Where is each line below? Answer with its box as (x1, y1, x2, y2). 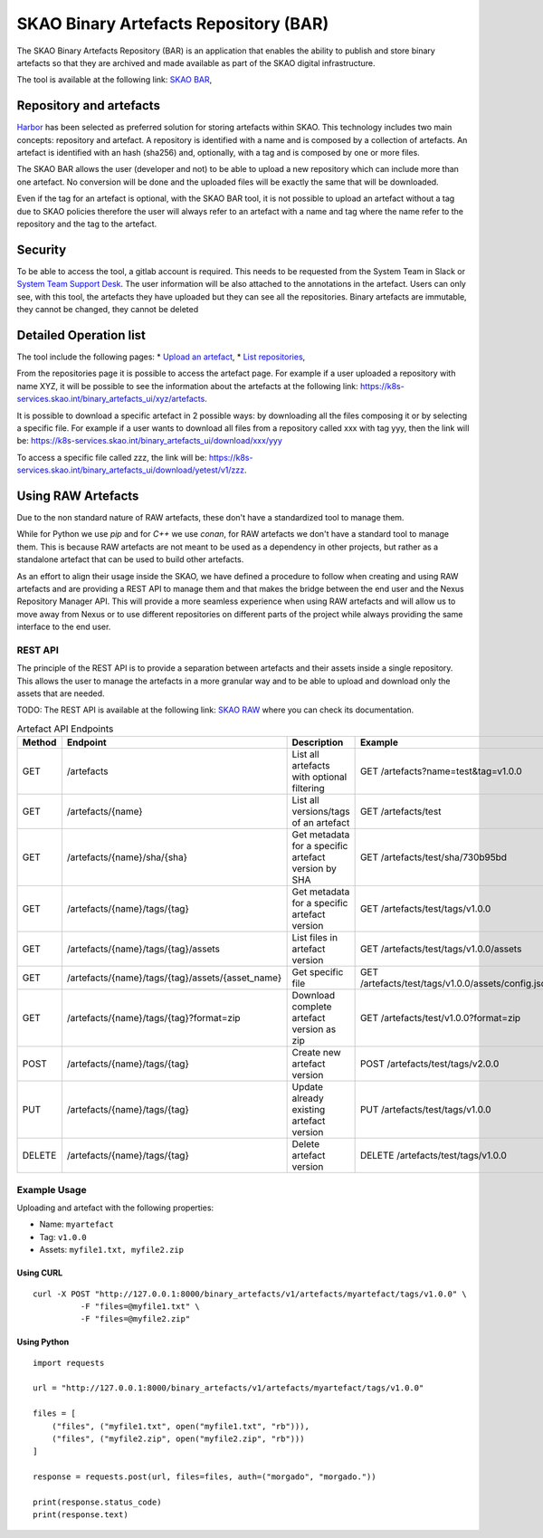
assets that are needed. (16, 688, 105, 699)
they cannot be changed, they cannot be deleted (16, 304, 199, 315)
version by (291, 863, 337, 875)
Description (291, 736, 344, 749)
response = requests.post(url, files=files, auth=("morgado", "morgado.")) (33, 1472, 376, 1482)
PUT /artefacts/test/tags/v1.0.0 (359, 1103, 492, 1116)
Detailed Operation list (16, 327, 147, 343)
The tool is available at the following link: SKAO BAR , (16, 74, 213, 85)
